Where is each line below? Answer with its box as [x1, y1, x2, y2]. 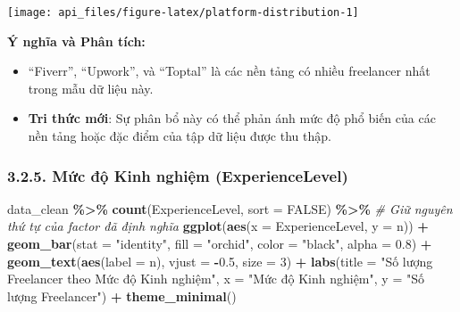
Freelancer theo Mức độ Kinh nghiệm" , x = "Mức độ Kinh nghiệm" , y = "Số [7, 269, 424, 288]
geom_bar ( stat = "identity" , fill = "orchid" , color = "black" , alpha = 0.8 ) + [7, 234, 432, 253]
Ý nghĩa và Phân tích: [7, 31, 146, 50]
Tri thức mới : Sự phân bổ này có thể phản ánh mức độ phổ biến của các [28, 109, 436, 127]
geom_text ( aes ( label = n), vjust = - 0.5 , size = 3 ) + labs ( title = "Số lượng [7, 251, 433, 270]
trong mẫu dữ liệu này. [28, 78, 154, 97]
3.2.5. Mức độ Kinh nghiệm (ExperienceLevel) [7, 164, 348, 186]
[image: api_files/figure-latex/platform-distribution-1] [7, 6, 359, 19]
